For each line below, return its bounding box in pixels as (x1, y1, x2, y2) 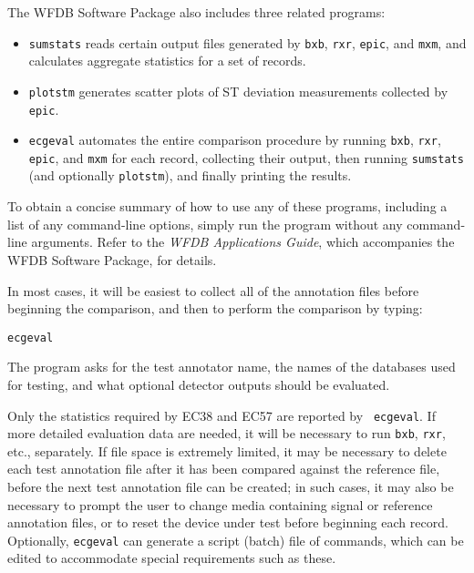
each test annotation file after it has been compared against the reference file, (7, 459, 440, 478)
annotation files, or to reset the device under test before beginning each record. (7, 513, 448, 532)
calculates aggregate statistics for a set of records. (28, 51, 306, 70)
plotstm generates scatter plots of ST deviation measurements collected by (28, 81, 448, 100)
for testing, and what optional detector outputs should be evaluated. (7, 374, 390, 394)
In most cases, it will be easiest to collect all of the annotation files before (7, 281, 419, 300)
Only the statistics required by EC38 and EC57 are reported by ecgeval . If (7, 405, 436, 425)
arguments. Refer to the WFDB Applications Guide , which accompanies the (31, 232, 455, 251)
